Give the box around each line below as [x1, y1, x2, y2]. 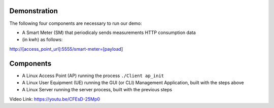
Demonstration [9, 7, 58, 15]
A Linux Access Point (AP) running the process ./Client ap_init [22, 73, 164, 79]
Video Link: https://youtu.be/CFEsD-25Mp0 [9, 96, 100, 102]
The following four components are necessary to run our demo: [9, 20, 142, 26]
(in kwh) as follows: [22, 37, 63, 43]
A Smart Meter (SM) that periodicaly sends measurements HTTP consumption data [22, 29, 196, 35]
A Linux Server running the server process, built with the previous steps [22, 87, 173, 93]
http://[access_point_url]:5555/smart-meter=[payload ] [9, 46, 123, 52]
